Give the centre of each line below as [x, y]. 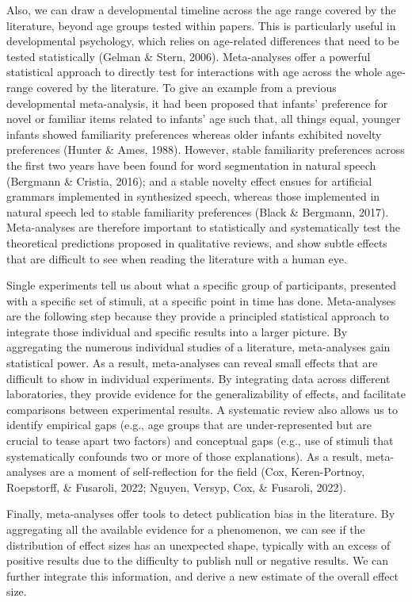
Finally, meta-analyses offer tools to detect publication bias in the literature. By [201, 514]
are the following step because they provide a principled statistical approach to [198, 316]
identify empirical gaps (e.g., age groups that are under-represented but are [189, 425]
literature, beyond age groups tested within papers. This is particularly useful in [201, 25]
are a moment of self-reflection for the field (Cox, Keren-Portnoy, [207, 472]
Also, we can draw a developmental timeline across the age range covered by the [201, 10]
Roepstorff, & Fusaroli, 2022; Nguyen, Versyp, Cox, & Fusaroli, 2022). [176, 487]
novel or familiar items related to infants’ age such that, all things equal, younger [204, 119]
